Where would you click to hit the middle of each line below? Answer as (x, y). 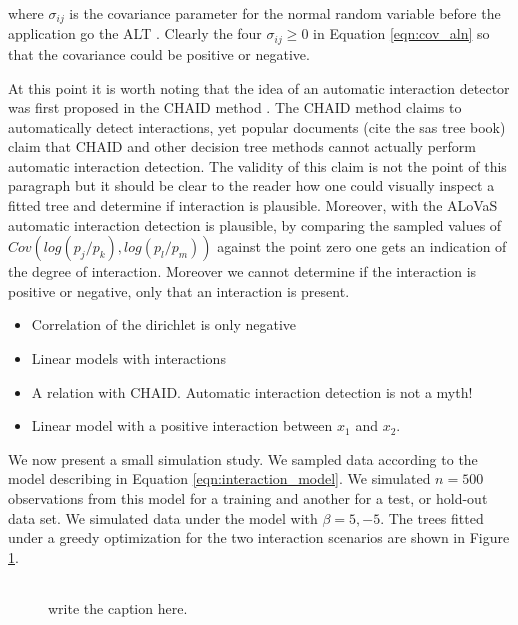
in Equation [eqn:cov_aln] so (401, 33)
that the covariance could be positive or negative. (159, 53)
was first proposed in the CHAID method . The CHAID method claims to (235, 107)
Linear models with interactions (128, 358)
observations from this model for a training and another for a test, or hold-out (248, 498)
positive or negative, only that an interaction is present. (179, 290)
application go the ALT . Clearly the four (135, 33)
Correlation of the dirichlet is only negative (164, 324)
